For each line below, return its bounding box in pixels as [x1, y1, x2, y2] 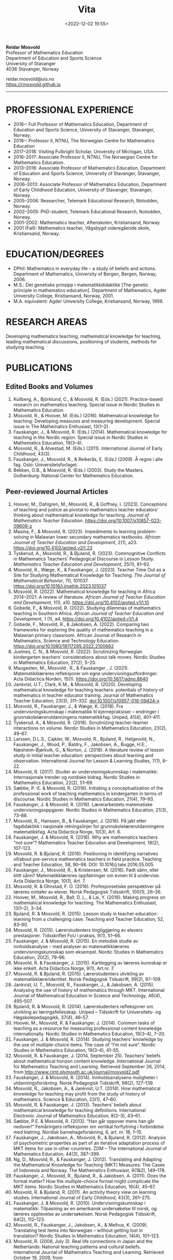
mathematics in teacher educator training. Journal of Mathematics [13, 692, 153, 698]
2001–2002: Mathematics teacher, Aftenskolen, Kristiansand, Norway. [13, 219, 161, 226]
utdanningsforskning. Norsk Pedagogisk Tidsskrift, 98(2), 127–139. [13, 1080, 155, 1086]
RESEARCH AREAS [6, 316, 88, 327]
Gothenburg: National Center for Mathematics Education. [13, 472, 134, 478]
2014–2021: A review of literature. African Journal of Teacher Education [13, 594, 166, 600]
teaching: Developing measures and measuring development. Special [13, 418, 161, 424]
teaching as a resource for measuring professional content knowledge [13, 1025, 162, 1031]
